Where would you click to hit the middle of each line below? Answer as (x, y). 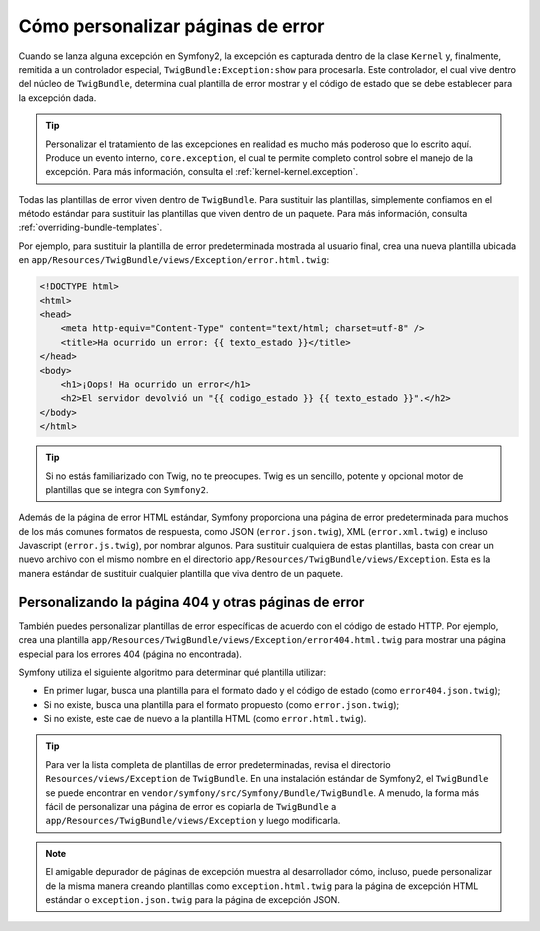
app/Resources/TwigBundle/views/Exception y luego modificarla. (193, 821)
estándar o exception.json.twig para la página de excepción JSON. (192, 899)
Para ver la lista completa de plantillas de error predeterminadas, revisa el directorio (218, 764)
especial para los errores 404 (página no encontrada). (130, 654)
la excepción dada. (57, 97)
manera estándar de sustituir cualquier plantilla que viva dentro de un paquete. (181, 573)
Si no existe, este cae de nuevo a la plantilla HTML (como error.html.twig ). (205, 719)
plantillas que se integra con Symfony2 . (127, 489)
